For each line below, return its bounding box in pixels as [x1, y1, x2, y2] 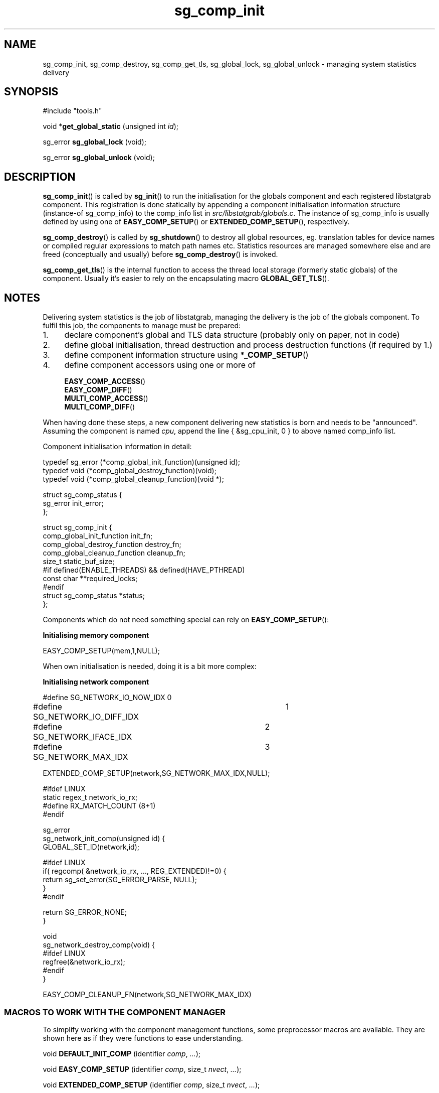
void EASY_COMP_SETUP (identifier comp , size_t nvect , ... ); [43, 1064, 242, 1073]
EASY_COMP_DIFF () [64, 385, 132, 394]
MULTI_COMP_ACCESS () [64, 394, 148, 403]
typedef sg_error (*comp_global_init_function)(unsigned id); [43, 458, 241, 467]
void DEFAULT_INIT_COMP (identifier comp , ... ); [43, 1049, 201, 1058]
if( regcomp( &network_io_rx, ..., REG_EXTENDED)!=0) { [43, 867, 227, 876]
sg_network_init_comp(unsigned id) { [43, 834, 165, 843]
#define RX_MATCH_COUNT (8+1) [43, 801, 156, 810]
